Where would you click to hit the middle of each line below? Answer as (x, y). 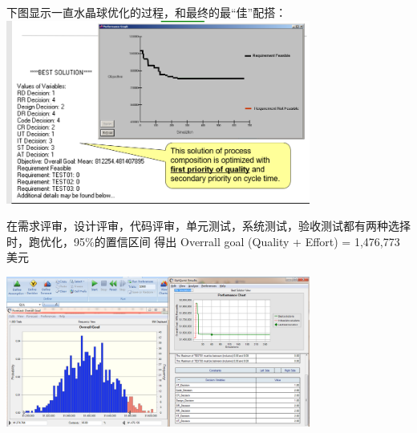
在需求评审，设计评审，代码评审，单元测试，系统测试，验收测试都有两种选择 (208, 226)
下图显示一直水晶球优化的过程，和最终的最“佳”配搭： (147, 12)
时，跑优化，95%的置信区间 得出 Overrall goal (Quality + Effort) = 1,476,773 (203, 241)
